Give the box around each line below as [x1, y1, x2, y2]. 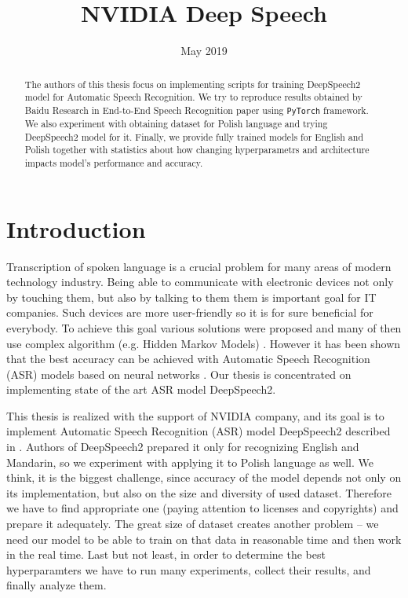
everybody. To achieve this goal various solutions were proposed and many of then [6, 319, 402, 336]
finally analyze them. [6, 577, 107, 593]
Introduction [6, 212, 146, 244]
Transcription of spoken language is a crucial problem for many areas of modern [6, 258, 392, 274]
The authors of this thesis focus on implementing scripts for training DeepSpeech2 [24, 77, 361, 90]
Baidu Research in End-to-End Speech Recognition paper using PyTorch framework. [24, 103, 369, 116]
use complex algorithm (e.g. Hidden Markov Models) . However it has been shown [6, 335, 401, 351]
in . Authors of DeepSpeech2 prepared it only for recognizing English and [6, 438, 359, 455]
